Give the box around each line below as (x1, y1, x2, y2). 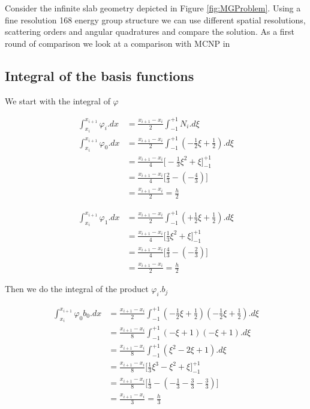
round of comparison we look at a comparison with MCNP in (5, 37, 230, 49)
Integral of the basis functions (5, 66, 194, 85)
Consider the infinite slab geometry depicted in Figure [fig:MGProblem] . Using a (5, 2, 301, 14)
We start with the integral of (5, 94, 110, 107)
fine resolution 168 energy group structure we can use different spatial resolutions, (5, 13, 306, 26)
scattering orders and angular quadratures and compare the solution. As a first (5, 25, 295, 38)
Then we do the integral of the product (5, 282, 149, 295)
